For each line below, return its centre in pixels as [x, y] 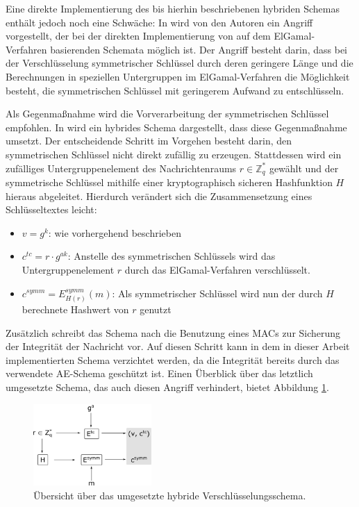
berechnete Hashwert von [75, 309]
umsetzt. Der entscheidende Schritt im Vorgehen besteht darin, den [149, 141]
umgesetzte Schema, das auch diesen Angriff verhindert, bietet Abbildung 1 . [167, 387]
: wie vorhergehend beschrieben [115, 232]
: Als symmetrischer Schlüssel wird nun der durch [217, 293]
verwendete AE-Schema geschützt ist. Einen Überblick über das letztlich [159, 373]
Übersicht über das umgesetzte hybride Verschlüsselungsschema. [170, 495]
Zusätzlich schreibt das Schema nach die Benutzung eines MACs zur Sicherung [173, 332]
